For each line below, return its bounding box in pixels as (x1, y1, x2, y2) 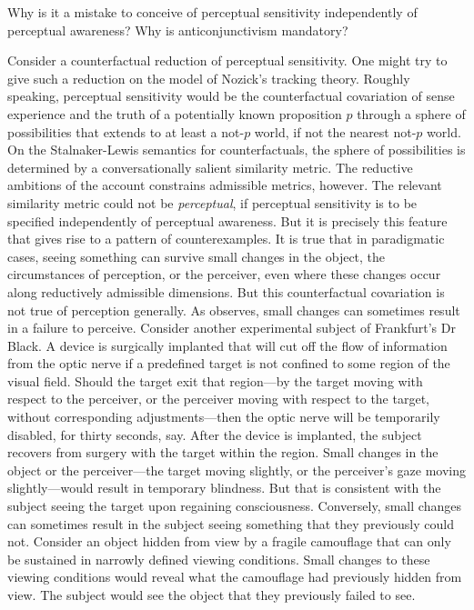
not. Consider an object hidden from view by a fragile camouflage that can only (7, 532, 451, 551)
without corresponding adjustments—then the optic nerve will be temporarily (7, 407, 440, 426)
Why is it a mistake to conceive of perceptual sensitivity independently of (7, 3, 418, 21)
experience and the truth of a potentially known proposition (7, 104, 342, 123)
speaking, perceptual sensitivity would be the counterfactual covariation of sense (7, 86, 455, 105)
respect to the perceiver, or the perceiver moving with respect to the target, (7, 389, 429, 408)
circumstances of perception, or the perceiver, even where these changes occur (7, 265, 441, 284)
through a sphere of (357, 104, 466, 123)
